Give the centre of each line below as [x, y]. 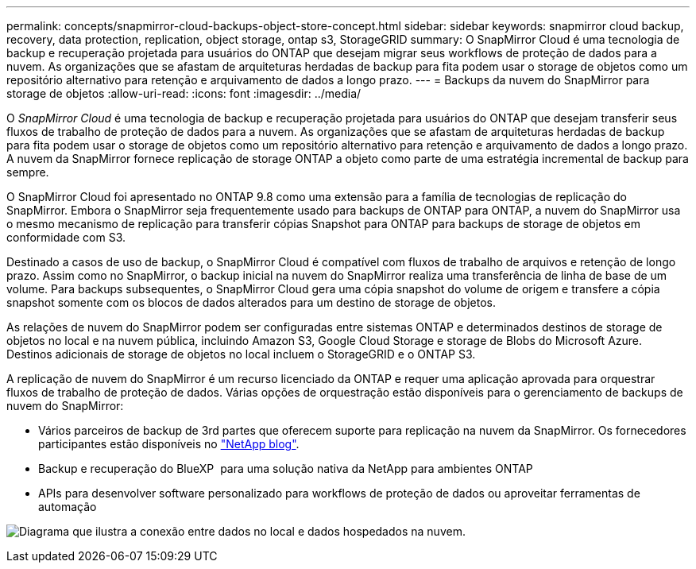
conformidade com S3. [66, 237]
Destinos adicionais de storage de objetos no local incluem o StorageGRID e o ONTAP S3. [241, 354]
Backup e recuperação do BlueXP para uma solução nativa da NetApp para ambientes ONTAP [286, 468]
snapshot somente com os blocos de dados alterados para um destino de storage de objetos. [251, 302]
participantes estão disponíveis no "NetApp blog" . [169, 444]
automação [68, 507]
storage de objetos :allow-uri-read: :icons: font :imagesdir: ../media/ [184, 93]
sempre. [28, 172]
